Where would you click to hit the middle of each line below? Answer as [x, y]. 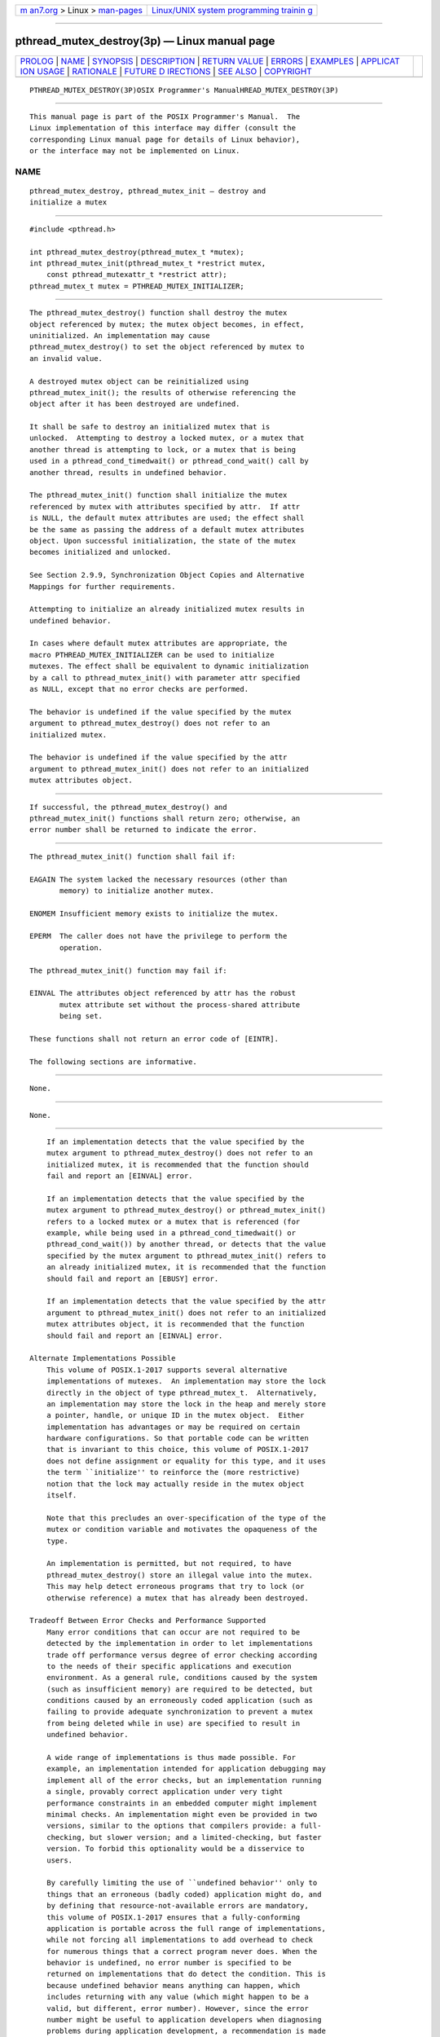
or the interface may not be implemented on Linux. [135, 151]
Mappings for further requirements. [103, 586]
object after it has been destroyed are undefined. [135, 404]
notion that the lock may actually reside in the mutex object [175, 1484]
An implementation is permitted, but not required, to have [169, 1564]
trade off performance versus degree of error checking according [182, 1655]
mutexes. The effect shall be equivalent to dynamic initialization [169, 667]
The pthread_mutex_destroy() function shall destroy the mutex [158, 313]
